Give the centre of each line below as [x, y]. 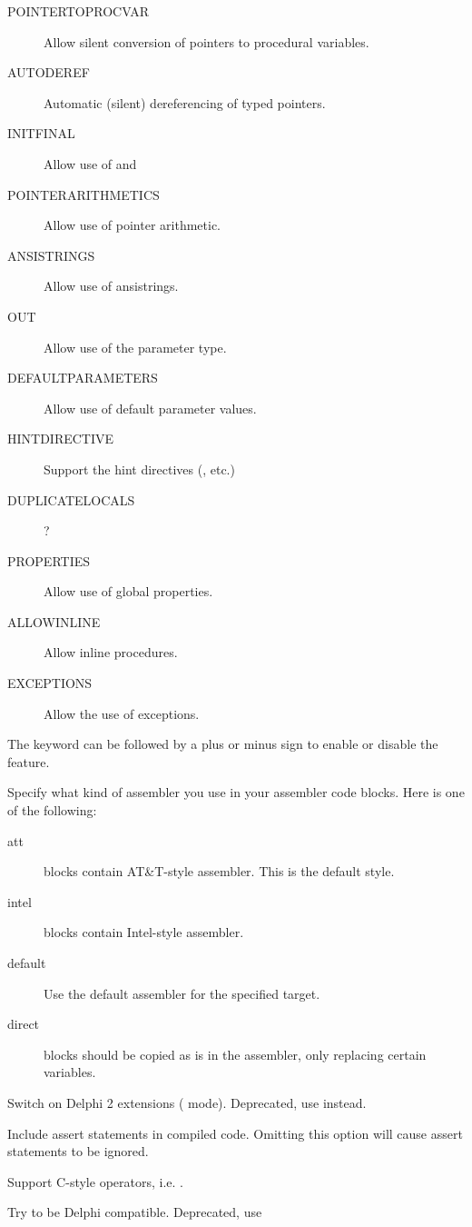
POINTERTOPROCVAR [78, 11]
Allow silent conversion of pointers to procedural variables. [206, 41]
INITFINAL [41, 133]
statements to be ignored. [78, 1151]
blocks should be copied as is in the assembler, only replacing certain [235, 1054]
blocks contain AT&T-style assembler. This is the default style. [219, 871]
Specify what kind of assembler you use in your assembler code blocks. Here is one [236, 792]
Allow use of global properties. [128, 591]
